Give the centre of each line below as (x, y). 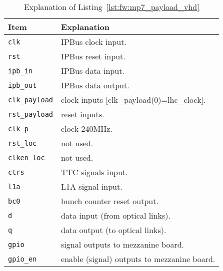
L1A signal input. (92, 186)
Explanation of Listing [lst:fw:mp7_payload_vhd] (111, 7)
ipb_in (20, 71)
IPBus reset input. (93, 56)
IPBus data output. (95, 85)
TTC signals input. (94, 172)
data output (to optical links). (114, 230)
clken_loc (26, 157)
